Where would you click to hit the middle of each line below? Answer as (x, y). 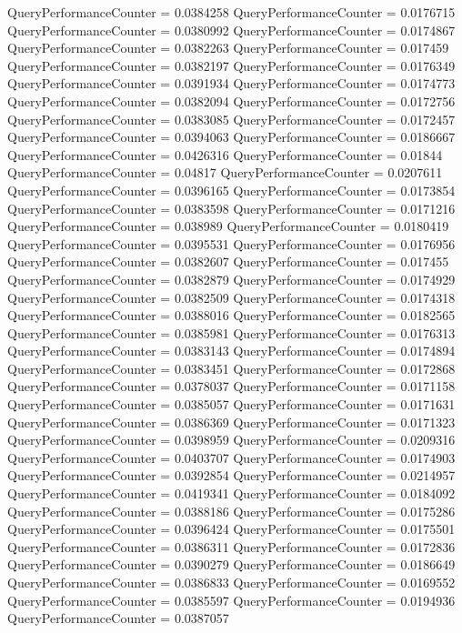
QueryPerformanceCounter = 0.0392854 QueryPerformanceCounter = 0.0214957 (231, 475)
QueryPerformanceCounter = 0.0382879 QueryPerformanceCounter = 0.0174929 (231, 279)
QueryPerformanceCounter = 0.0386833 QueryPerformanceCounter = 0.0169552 (231, 582)
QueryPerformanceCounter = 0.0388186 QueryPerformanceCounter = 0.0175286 (231, 511)
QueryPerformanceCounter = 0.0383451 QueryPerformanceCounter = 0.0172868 (231, 368)
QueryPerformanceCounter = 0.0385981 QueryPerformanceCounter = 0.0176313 (231, 332)
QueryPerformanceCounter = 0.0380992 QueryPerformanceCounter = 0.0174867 (231, 30)
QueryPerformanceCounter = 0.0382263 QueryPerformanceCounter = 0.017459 (228, 48)
